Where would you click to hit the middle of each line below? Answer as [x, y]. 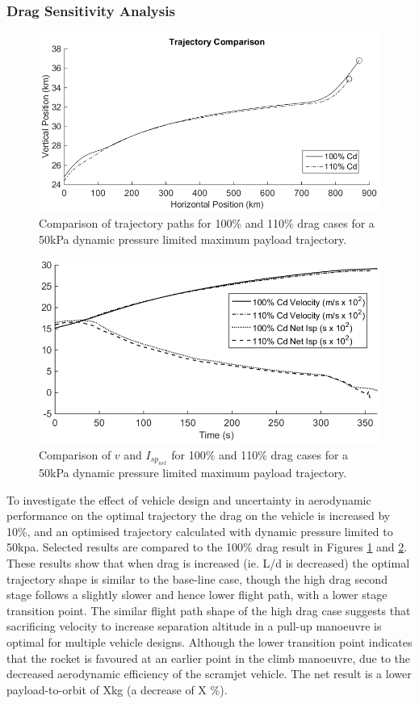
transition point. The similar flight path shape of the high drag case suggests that [209, 610]
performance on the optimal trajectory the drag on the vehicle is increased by [199, 515]
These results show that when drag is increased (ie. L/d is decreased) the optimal [208, 563]
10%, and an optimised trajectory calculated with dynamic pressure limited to [200, 531]
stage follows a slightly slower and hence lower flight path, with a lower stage [197, 595]
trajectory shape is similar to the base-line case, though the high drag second [197, 578]
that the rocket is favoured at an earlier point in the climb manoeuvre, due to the [208, 658]
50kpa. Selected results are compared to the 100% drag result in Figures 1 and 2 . [207, 547]
